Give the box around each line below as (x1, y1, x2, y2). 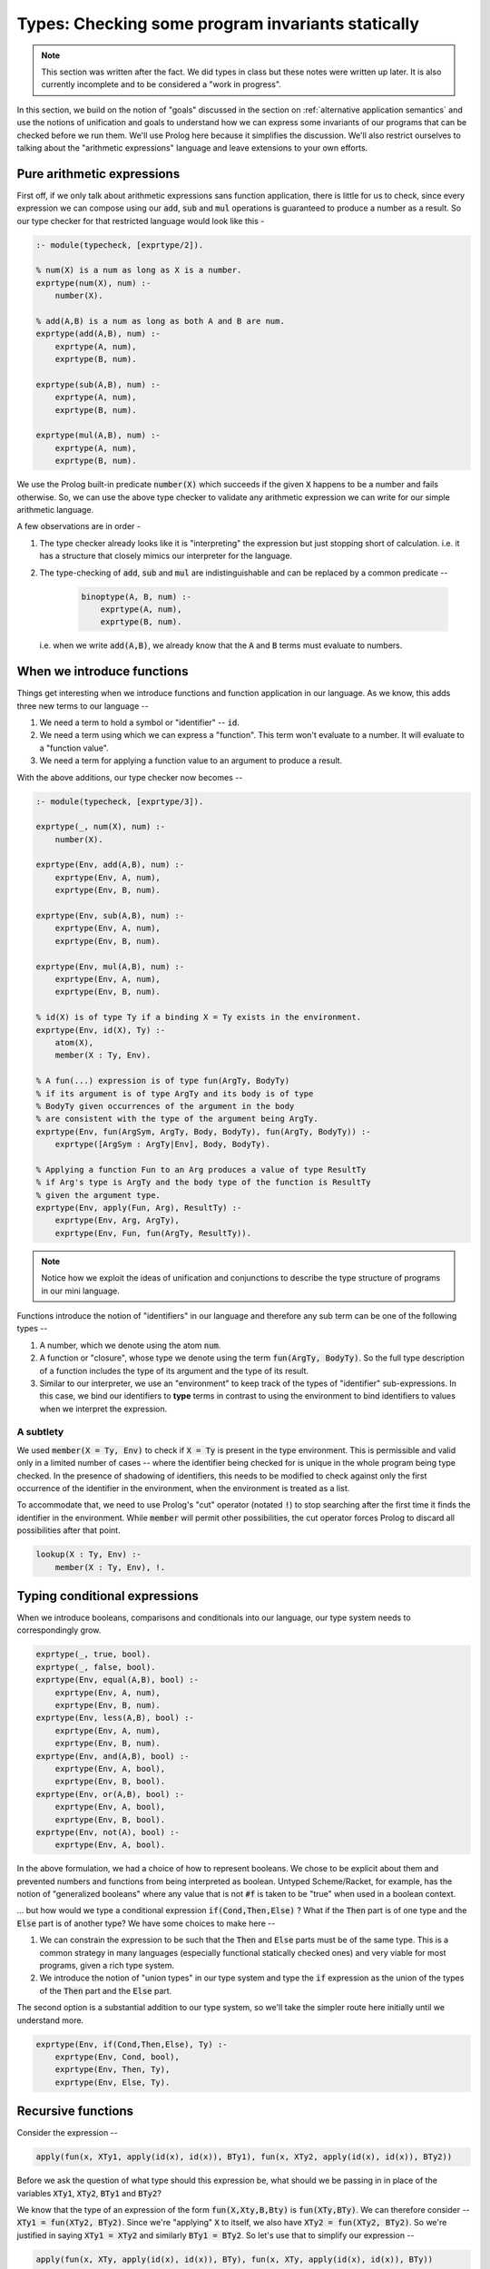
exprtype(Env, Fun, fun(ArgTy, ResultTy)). (54, 1228, 251, 1238)
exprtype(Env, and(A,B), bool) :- (35, 1751, 190, 1761)
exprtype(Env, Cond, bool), (54, 2051, 181, 2062)
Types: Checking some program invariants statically (16, 14, 420, 34)
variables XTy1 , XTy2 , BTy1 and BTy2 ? (16, 2187, 162, 2198)
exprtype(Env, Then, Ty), (54, 2065, 171, 2075)
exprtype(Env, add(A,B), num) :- (35, 859, 185, 870)
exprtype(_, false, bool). (35, 1662, 156, 1672)
